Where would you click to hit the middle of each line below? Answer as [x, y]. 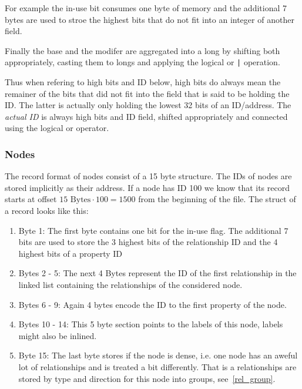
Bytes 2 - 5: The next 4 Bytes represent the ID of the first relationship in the [157, 273]
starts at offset [31, 199]
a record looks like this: [47, 210]
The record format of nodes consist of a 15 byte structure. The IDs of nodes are [148, 176]
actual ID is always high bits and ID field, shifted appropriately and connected [146, 116]
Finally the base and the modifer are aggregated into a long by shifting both [142, 50]
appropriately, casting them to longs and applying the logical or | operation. [142, 62]
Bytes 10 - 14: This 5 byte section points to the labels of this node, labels [151, 324]
